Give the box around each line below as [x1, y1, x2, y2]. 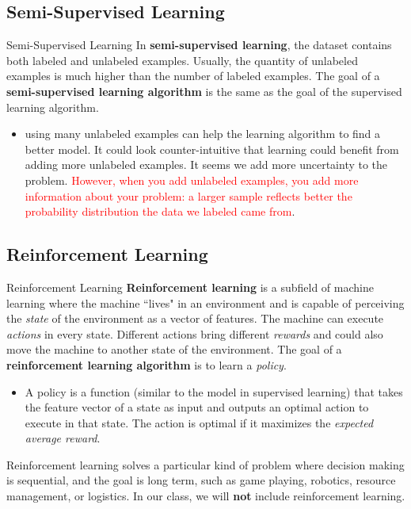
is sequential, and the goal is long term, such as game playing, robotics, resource [6, 472, 396, 488]
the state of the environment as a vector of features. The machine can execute [6, 310, 384, 327]
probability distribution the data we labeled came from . [25, 203, 295, 220]
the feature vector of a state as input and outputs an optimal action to [25, 399, 369, 415]
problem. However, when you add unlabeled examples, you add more [25, 171, 359, 188]
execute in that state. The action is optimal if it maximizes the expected [25, 414, 374, 431]
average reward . [25, 430, 101, 446]
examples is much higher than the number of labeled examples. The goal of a [6, 67, 380, 84]
